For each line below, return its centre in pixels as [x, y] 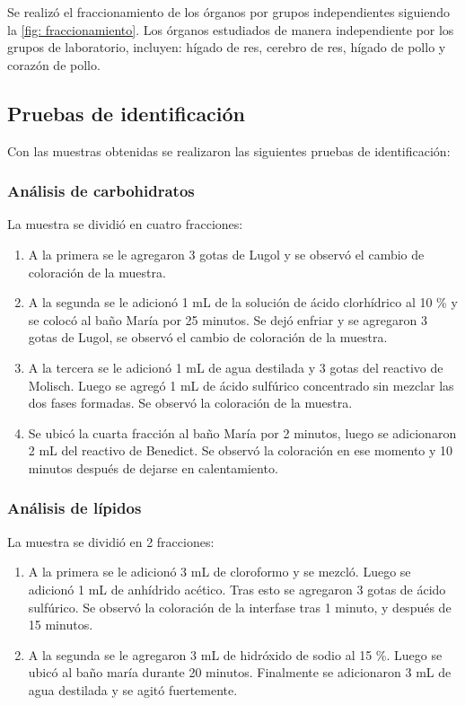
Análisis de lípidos [75, 508]
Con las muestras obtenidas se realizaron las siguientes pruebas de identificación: [229, 150]
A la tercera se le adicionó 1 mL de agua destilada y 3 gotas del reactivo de [236, 367]
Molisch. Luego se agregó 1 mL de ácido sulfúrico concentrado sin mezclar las [241, 385]
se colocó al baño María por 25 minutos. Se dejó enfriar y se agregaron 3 [228, 319]
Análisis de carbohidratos [101, 191]
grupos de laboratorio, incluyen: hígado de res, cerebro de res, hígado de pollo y [227, 47]
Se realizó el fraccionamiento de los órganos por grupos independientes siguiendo [228, 12]
